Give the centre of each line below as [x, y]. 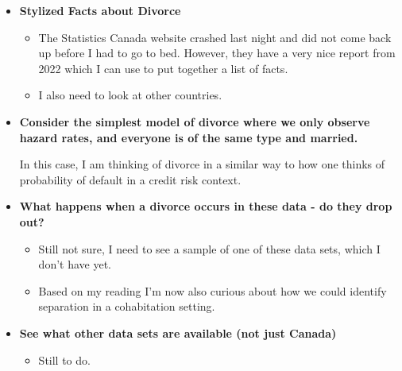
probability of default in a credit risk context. [130, 179]
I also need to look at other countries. [130, 95]
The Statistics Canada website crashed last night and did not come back [215, 37]
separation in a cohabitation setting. [127, 306]
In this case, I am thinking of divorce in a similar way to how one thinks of [202, 164]
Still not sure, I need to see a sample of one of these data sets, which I [209, 248]
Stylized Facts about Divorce [100, 10]
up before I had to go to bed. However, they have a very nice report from [217, 53]
